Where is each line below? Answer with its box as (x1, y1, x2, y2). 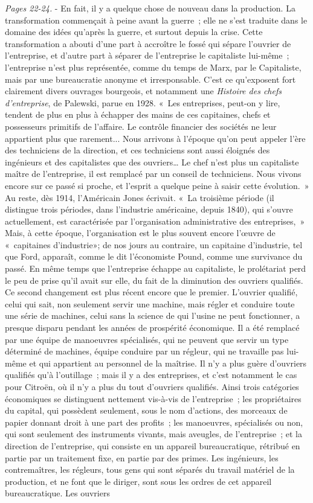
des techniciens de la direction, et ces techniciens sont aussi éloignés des (5, 144, 270, 156)
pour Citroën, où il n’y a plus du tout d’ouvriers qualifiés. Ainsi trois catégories (5, 380, 299, 392)
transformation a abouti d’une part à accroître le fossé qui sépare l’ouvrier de (5, 37, 291, 50)
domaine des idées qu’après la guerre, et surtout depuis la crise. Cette (5, 25, 263, 38)
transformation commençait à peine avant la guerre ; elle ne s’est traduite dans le (5, 13, 308, 26)
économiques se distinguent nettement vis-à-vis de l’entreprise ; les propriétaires (5, 392, 302, 405)
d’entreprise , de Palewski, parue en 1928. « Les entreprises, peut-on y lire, (5, 96, 280, 109)
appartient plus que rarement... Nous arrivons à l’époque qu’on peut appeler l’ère (5, 132, 306, 144)
